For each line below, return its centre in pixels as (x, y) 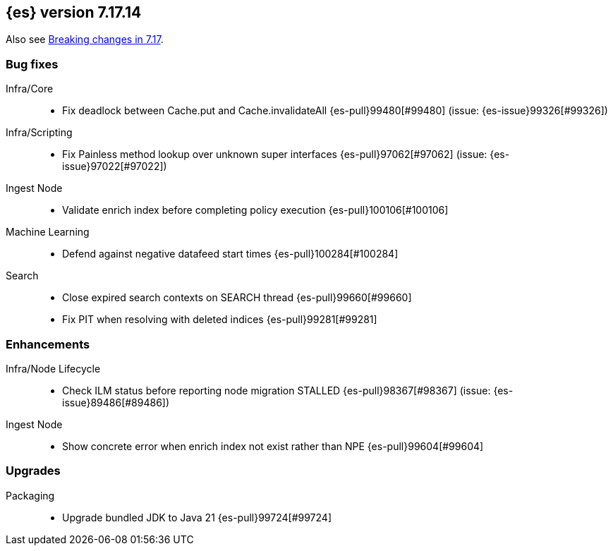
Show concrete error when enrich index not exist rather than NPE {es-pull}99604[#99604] (273, 446)
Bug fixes (32, 64)
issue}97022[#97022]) (115, 166)
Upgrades (33, 471)
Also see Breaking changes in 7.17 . (85, 40)
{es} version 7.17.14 (74, 12)
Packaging (30, 495)
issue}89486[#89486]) (116, 402)
